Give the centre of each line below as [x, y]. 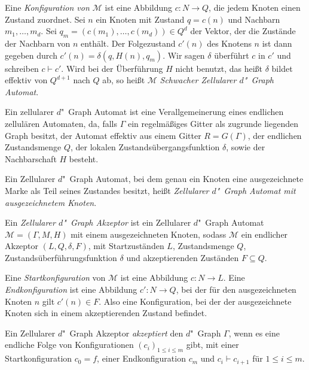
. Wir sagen [184, 55]
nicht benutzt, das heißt [219, 68]
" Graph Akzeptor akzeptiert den [123, 333]
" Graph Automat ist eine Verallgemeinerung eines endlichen [172, 112]
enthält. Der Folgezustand [128, 43]
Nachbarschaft [31, 158]
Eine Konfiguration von [47, 7]
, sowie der [246, 147]
